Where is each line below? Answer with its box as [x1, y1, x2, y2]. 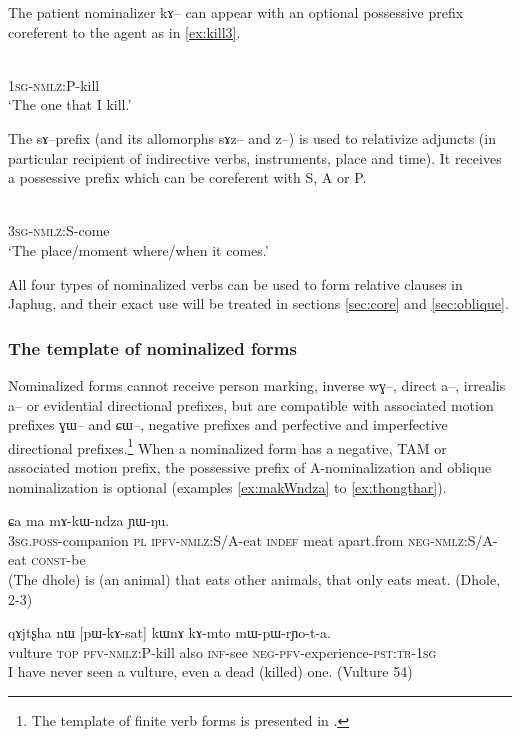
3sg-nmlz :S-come [8, 220, 110, 241]
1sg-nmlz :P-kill [8, 74, 100, 95]
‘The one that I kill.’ [8, 94, 132, 115]
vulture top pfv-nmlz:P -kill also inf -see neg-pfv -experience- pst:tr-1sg [8, 641, 437, 662]
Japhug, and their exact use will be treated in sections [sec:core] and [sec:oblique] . [8, 293, 509, 314]
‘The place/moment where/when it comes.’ [8, 239, 269, 260]
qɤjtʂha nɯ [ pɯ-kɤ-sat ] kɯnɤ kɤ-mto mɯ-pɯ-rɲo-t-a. [8, 622, 331, 643]
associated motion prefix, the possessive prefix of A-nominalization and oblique [8, 456, 492, 477]
